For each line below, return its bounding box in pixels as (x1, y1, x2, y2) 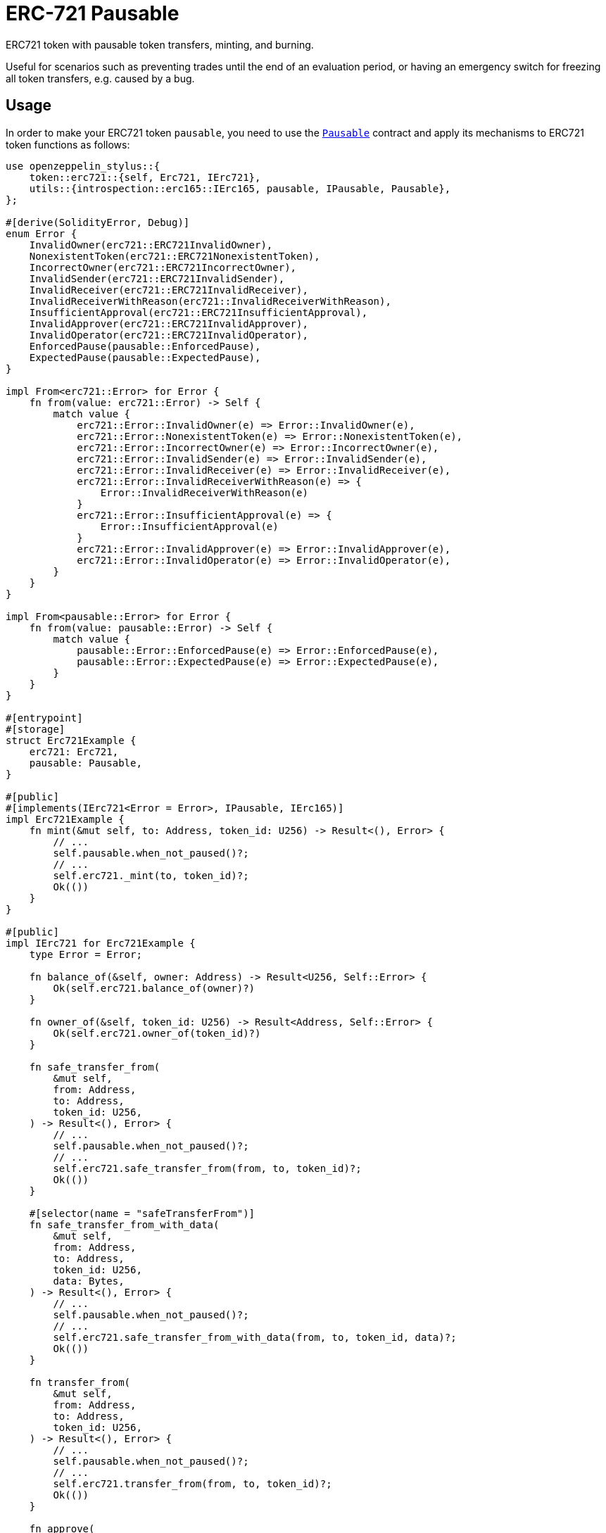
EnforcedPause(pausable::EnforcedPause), (29, 340, 261, 352)
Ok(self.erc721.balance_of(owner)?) (53, 982, 255, 994)
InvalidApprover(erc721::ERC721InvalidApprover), (29, 317, 308, 329)
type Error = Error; (29, 948, 142, 960)
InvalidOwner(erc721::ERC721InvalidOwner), (29, 239, 273, 251)
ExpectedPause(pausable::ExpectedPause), (29, 351, 261, 363)
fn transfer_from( (29, 1376, 131, 1388)
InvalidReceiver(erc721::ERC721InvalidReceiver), (29, 284, 308, 296)
